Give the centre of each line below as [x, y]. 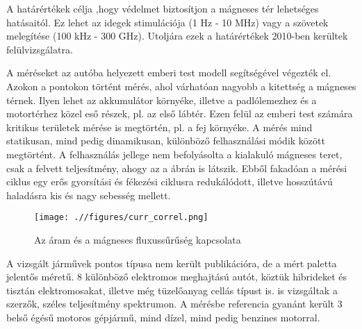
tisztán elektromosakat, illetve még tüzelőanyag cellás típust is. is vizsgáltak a [172, 290]
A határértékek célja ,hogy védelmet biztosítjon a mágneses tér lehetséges [163, 8]
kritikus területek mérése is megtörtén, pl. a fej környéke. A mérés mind [159, 127]
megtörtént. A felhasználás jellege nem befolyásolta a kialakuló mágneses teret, [174, 154]
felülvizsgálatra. [40, 49]
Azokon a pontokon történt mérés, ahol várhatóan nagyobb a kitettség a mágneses [181, 86]
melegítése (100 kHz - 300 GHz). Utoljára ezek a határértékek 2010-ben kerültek [177, 36]
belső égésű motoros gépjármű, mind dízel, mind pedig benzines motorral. [163, 317]
